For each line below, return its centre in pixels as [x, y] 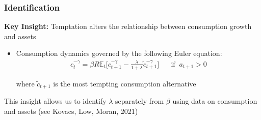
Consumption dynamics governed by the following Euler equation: [119, 53]
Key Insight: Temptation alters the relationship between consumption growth [128, 26]
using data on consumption [215, 101]
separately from [140, 101]
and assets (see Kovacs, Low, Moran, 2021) [71, 111]
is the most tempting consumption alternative [125, 83]
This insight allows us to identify [55, 101]
